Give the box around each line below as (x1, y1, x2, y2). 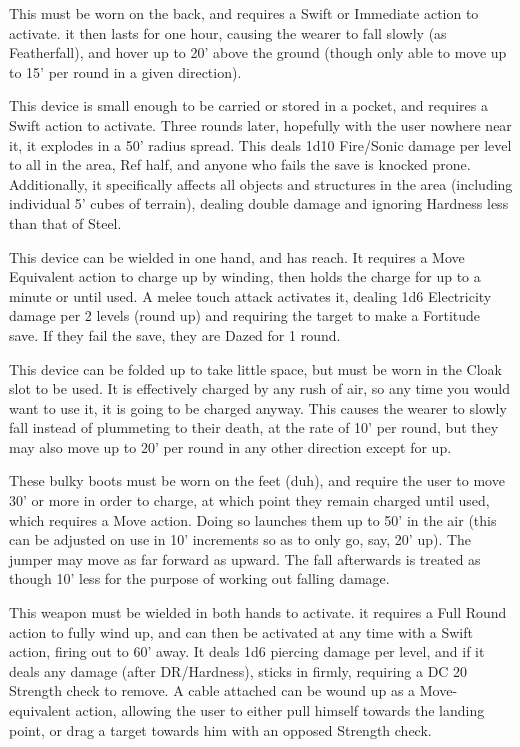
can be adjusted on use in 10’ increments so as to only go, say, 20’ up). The (9, 529, 472, 550)
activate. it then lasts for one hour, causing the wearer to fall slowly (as (9, 22, 447, 43)
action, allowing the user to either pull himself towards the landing (75, 700, 485, 720)
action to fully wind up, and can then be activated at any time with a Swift (9, 621, 473, 642)
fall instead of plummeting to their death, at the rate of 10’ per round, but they (9, 417, 499, 438)
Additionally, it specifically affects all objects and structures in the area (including (9, 173, 513, 194)
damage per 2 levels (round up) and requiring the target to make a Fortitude (9, 305, 481, 326)
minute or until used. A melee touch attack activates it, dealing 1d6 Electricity (9, 285, 492, 306)
